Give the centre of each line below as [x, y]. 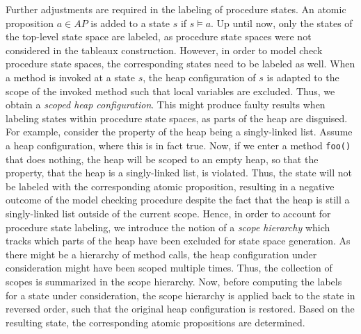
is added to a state [130, 23]
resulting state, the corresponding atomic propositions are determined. [155, 322]
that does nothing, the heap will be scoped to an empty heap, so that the [162, 159]
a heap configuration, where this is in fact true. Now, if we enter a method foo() [178, 145]
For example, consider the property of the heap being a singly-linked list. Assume [179, 132]
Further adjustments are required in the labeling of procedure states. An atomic [176, 9]
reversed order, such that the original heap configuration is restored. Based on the [180, 309]
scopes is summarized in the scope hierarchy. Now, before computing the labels [174, 281]
